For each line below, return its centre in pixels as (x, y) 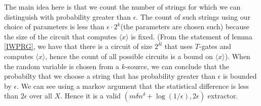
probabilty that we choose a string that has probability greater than (110, 76)
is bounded (240, 76)
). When (237, 56)
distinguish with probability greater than (67, 16)
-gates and (215, 46)
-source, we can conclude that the (177, 66)
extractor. (223, 96)
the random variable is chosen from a (62, 66)
